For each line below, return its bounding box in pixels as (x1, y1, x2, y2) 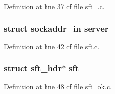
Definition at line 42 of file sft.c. (4, 41, 100, 51)
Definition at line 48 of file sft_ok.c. (4, 81, 112, 91)
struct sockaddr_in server (4, 22, 109, 34)
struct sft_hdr (4, 62, 62, 74)
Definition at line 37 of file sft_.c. (4, 1, 105, 11)
